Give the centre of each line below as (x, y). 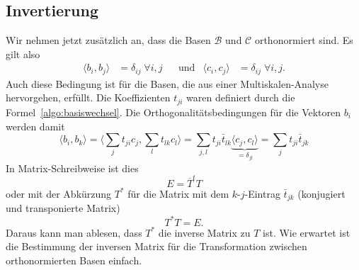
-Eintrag (262, 193)
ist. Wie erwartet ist (307, 232)
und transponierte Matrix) (63, 208)
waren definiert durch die (241, 97)
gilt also (23, 54)
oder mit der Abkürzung (59, 193)
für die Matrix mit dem (178, 193)
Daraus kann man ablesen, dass (74, 232)
